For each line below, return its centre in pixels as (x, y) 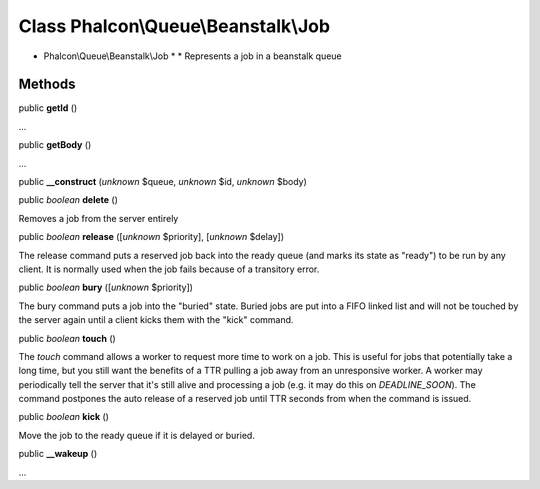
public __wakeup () (58, 454)
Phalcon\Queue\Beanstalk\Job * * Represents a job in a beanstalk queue (192, 56)
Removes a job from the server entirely (98, 218)
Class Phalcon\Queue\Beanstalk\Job (174, 26)
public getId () (48, 108)
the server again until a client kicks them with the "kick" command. (156, 320)
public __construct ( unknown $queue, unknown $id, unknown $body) (162, 182)
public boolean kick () (64, 417)
